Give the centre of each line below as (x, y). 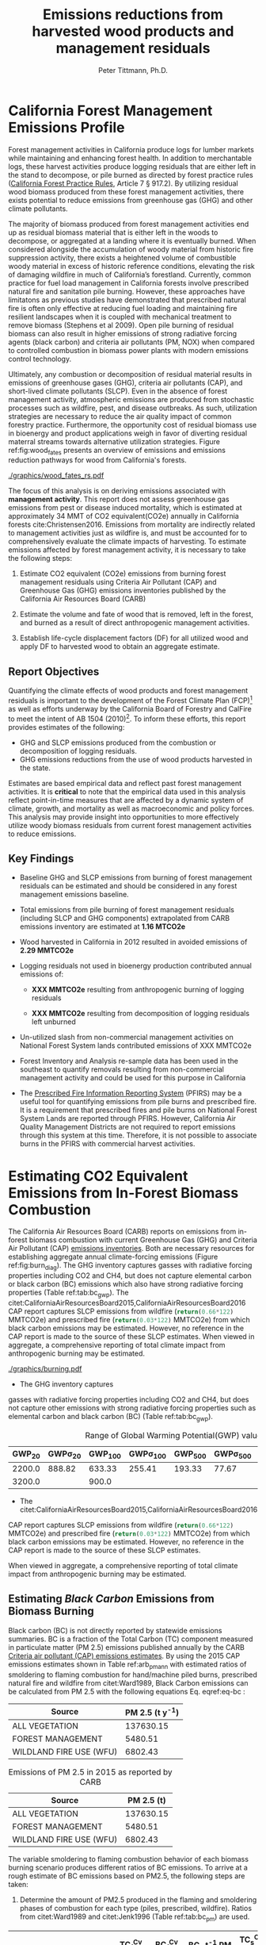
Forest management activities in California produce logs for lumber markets (131, 149)
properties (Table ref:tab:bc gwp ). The (68, 1293)
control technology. (40, 359)
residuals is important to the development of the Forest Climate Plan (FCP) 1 (131, 700)
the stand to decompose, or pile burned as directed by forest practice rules (131, 175)
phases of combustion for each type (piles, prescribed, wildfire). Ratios (135, 1908)
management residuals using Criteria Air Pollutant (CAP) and (118, 582)
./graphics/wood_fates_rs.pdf (56, 476)
